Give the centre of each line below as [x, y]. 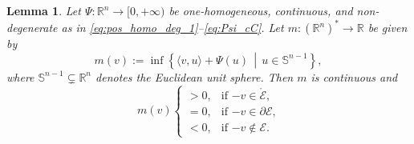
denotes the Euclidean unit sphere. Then [195, 76]
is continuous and [354, 76]
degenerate [32, 28]
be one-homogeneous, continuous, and [261, 10]
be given [388, 28]
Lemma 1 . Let [44, 10]
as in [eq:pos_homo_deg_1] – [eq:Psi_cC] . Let [172, 28]
